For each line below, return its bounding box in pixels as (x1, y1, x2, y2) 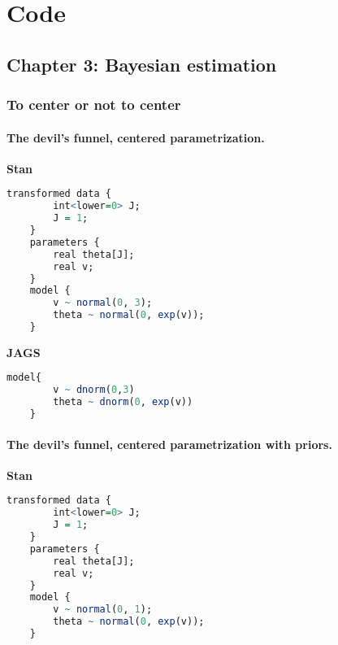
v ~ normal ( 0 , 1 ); (53, 604, 153, 616)
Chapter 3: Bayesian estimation (6, 51, 277, 76)
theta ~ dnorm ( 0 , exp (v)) (53, 396, 193, 408)
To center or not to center (6, 94, 181, 115)
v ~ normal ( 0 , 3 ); (53, 297, 153, 309)
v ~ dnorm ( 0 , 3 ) (53, 384, 135, 396)
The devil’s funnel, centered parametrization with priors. (6, 435, 332, 452)
